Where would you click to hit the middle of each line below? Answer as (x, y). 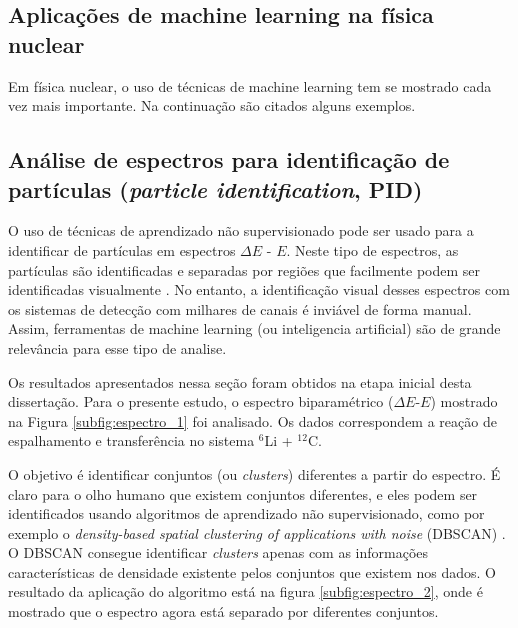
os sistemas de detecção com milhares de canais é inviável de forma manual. (240, 308)
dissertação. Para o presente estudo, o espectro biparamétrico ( (201, 401)
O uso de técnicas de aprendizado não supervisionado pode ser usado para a (241, 230)
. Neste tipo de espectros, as (372, 249)
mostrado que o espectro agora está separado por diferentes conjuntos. (223, 611)
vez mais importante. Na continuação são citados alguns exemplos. (212, 105)
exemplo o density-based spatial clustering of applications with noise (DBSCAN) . (257, 532)
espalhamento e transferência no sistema (131, 440)
